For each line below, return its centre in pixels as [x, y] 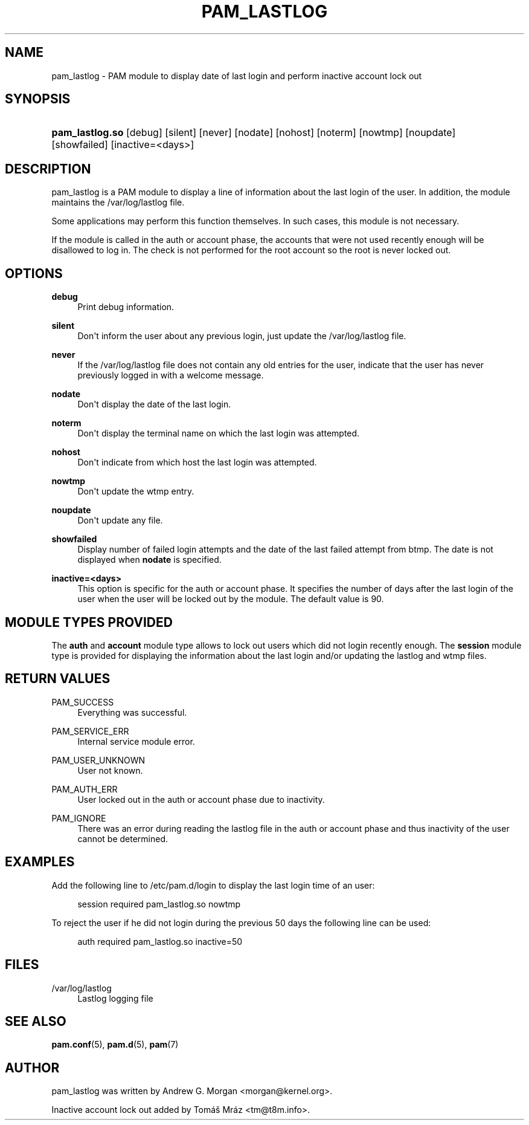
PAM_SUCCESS [83, 702]
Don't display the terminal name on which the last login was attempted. [219, 433]
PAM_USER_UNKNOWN [98, 760]
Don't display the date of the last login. [154, 404]
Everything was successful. [132, 712]
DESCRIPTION [48, 169]
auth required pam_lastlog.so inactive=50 [160, 941]
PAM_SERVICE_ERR [90, 731]
